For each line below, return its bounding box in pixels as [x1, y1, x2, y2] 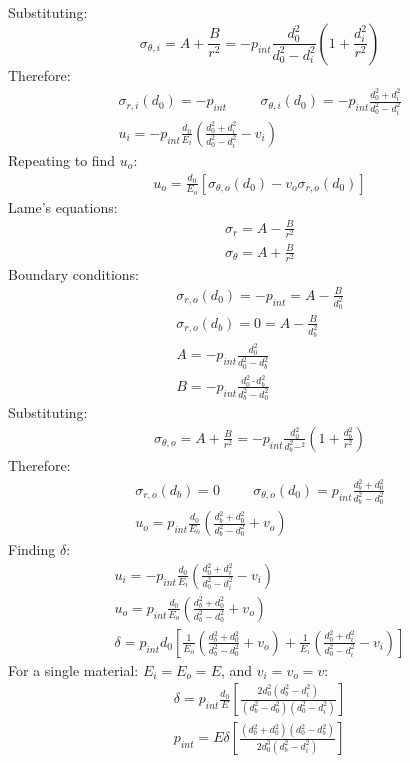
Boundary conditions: [8, 263, 140, 284]
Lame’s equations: [8, 196, 118, 217]
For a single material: [8, 659, 139, 680]
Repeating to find [8, 150, 116, 170]
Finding [8, 539, 56, 560]
